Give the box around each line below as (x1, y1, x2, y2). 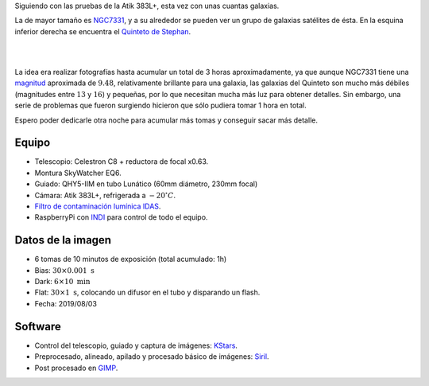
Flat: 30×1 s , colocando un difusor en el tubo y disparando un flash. (34, 287, 261, 298)
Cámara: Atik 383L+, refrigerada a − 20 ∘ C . (34, 189, 176, 200)
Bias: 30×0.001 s (34, 265, 95, 275)
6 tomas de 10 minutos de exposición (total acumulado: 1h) (34, 255, 227, 264)
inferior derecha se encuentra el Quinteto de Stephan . (14, 26, 191, 36)
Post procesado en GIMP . (34, 363, 118, 372)
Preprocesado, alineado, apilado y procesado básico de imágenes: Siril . (34, 352, 269, 361)
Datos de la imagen (14, 233, 111, 247)
